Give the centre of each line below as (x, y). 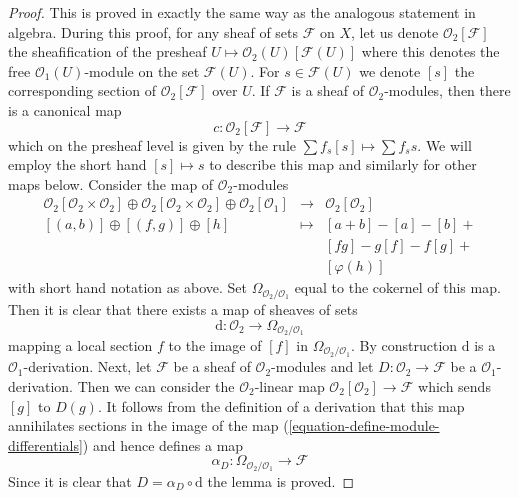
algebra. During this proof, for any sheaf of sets (153, 31)
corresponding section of (82, 90)
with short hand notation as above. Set (127, 287)
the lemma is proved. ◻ (281, 480)
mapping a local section (80, 344)
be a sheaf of (212, 366)
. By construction (404, 344)
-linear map (289, 386)
